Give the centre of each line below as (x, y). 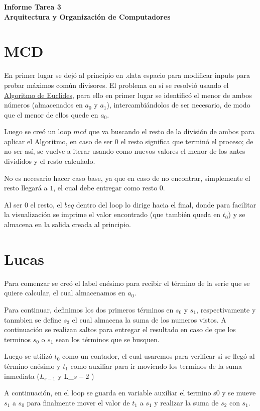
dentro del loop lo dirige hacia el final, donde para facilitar (166, 204)
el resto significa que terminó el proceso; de (187, 141)
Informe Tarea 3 (33, 7)
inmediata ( (22, 376)
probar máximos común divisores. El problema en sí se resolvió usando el (116, 85)
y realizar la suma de (186, 402)
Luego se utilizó (28, 356)
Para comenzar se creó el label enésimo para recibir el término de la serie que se (127, 283)
